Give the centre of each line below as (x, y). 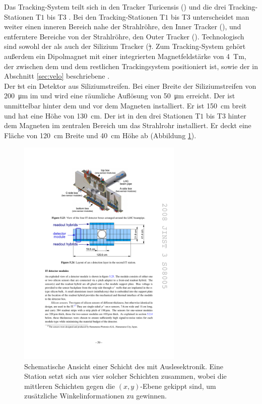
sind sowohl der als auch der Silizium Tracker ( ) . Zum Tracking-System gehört (125, 46)
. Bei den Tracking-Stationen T (117, 16)
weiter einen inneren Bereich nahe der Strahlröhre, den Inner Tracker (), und (123, 26)
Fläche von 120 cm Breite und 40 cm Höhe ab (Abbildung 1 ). (100, 135)
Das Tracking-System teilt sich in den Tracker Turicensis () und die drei (115, 7)
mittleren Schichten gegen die (70, 386)
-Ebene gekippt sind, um (178, 386)
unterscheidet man (221, 16)
